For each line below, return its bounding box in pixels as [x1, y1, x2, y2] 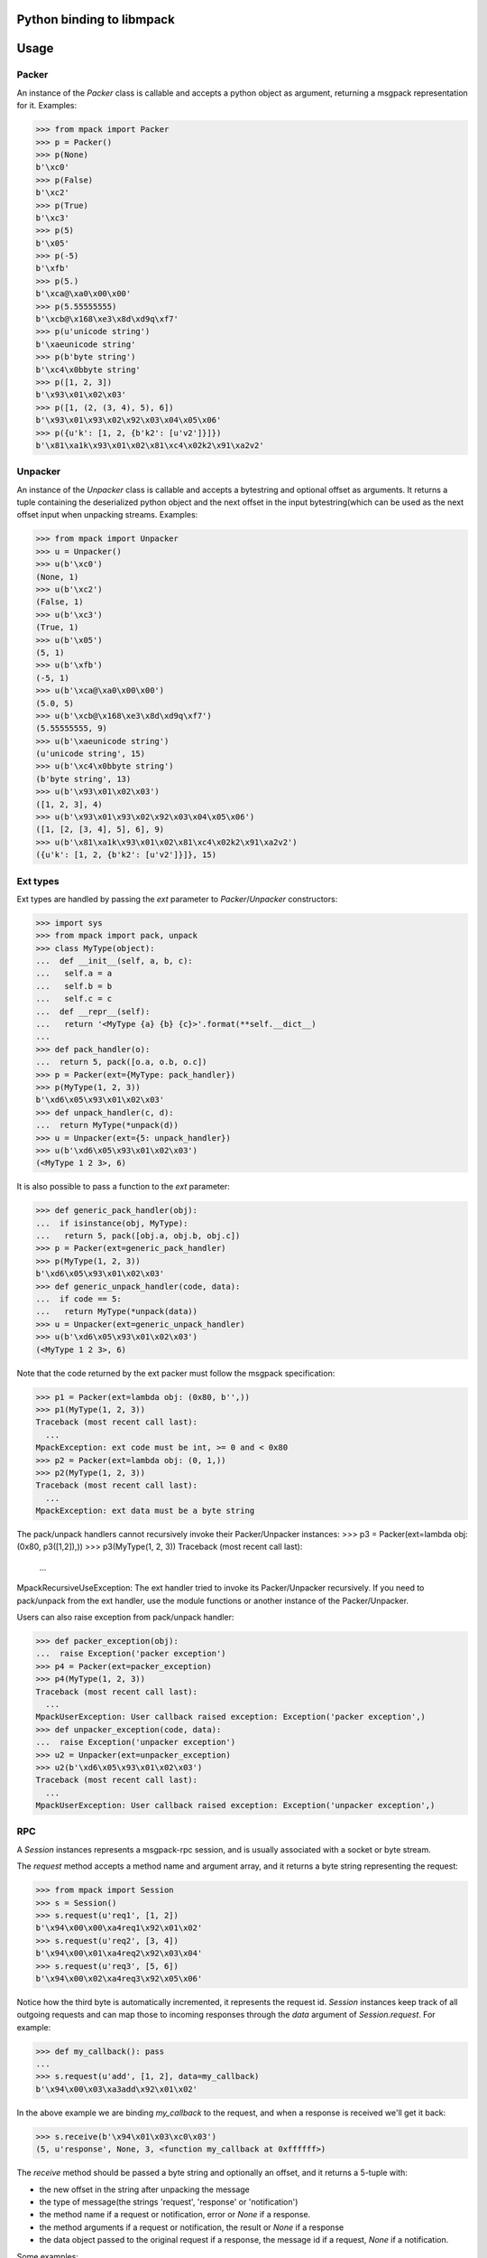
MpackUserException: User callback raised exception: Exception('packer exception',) [35, 1712, 426, 1722]
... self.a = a [35, 968, 113, 979]
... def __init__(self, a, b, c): [35, 956, 193, 966]
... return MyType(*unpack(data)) [35, 1306, 198, 1317]
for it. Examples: [16, 100, 78, 111]
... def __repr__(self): [35, 1006, 151, 1016]
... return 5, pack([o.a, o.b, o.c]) [35, 1057, 207, 1068]
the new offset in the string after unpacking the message [39, 2184, 250, 2195]
